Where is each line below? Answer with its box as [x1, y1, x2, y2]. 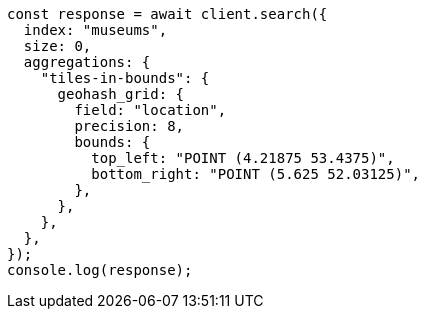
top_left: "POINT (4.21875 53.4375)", [91, 150, 395, 166]
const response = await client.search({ [7, 6, 328, 22]
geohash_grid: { [57, 86, 185, 102]
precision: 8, [74, 118, 185, 134]
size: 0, [23, 38, 92, 54]
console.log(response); [7, 262, 193, 278]
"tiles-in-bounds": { [40, 70, 210, 86]
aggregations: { [23, 54, 151, 70]
